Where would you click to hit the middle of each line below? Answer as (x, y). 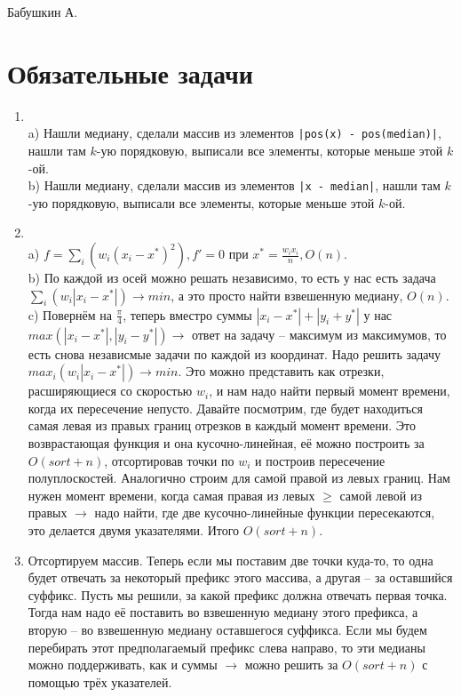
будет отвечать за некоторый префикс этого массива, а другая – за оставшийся (240, 577)
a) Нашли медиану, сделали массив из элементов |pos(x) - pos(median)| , (234, 133)
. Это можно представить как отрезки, (281, 371)
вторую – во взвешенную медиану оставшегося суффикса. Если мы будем (227, 629)
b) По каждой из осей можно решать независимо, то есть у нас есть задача (232, 277)
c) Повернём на (70, 314)
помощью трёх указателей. (100, 681)
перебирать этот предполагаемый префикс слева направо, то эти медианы (227, 647)
